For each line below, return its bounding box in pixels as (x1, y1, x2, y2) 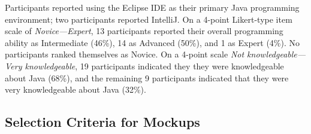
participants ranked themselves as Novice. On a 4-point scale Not (5, 48, 244, 60)
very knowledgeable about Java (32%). (5, 83, 146, 96)
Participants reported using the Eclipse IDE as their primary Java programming (5, 1, 300, 13)
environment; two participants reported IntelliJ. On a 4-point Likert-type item (5, 13, 292, 25)
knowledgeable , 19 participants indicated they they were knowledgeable (25, 59, 284, 72)
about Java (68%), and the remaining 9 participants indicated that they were (5, 71, 289, 84)
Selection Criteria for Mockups (5, 112, 200, 131)
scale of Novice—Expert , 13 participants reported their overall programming (5, 25, 283, 37)
